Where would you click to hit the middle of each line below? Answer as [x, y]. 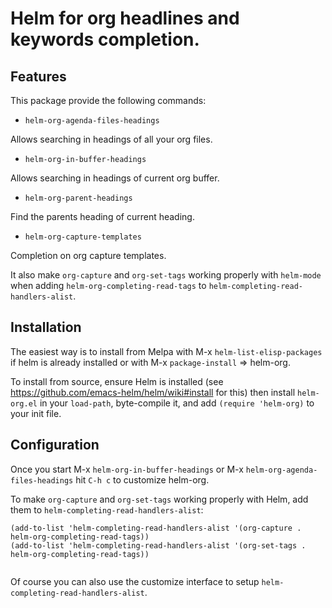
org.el [24, 403]
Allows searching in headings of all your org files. [111, 139]
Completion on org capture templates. [88, 255]
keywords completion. [105, 39]
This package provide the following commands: [108, 100]
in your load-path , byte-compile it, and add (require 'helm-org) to [177, 403]
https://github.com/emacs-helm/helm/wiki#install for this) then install [153, 392]
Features [38, 76]
